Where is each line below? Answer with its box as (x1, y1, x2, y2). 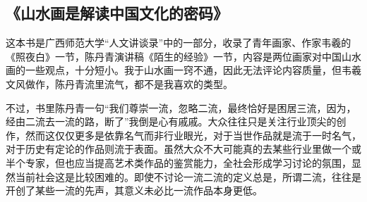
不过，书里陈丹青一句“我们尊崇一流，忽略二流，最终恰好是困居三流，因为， (6, 100, 356, 115)
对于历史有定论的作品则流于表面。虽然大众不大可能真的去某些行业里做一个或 (6, 141, 361, 156)
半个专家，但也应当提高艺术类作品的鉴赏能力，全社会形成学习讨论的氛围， (6, 155, 351, 170)
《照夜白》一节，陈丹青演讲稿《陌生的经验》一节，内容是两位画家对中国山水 (6, 49, 361, 63)
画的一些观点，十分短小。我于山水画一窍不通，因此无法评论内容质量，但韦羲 (6, 63, 361, 77)
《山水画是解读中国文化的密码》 (6, 2, 228, 24)
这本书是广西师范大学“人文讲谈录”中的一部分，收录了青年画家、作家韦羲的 (6, 35, 351, 50)
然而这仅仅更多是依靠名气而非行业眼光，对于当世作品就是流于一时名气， (25, 127, 361, 142)
